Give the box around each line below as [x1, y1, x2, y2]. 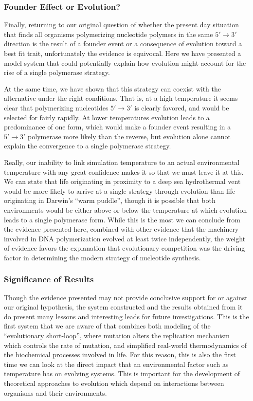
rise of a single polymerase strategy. [4, 67, 110, 77]
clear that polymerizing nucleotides [4, 102, 108, 112]
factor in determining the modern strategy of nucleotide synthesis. [4, 252, 201, 262]
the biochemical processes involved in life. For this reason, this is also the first [4, 349, 236, 360]
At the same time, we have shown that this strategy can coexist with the [4, 83, 221, 93]
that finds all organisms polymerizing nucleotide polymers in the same [4, 29, 213, 39]
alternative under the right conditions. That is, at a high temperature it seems [4, 93, 238, 103]
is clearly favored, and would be [134, 102, 229, 112]
